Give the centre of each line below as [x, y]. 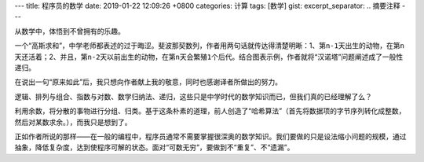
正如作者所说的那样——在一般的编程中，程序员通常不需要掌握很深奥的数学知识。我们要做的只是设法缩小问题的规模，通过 [210, 136]
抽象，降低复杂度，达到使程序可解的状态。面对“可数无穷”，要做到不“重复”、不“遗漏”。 [154, 147]
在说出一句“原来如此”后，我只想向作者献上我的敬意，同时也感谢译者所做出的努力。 [148, 82]
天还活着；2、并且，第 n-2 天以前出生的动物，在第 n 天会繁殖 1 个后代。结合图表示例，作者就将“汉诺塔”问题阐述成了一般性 [209, 57]
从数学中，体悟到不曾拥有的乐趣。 [69, 31]
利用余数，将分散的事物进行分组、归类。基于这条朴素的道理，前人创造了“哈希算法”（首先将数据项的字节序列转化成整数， [210, 111]
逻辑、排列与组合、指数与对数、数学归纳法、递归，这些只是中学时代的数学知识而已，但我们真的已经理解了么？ [193, 96]
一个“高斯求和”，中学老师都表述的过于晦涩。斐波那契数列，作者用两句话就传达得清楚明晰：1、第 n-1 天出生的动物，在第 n [209, 46]
